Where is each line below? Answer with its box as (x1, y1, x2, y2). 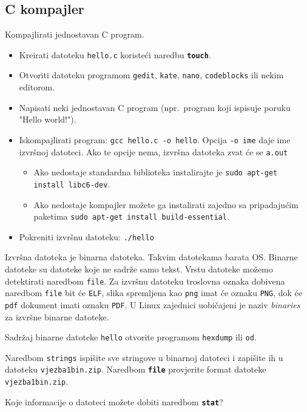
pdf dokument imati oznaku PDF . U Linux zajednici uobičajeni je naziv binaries (5, 298, 300, 311)
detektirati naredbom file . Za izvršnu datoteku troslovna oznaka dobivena (5, 274, 285, 287)
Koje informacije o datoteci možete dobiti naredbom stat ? (5, 395, 223, 408)
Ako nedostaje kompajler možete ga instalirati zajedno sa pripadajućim (33, 198, 299, 211)
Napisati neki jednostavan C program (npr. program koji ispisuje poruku (19, 101, 291, 113)
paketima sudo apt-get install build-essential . (33, 210, 229, 223)
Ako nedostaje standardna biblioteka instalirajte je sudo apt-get (33, 166, 278, 178)
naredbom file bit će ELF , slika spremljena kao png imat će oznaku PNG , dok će (5, 286, 302, 299)
